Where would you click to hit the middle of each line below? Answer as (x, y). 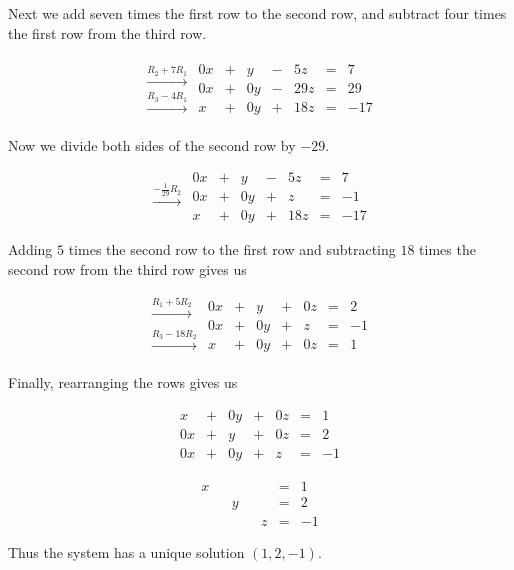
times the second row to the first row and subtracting (232, 249)
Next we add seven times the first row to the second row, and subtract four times (257, 13)
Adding (30, 249)
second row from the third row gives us (127, 269)
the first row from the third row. (107, 32)
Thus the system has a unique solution (126, 551)
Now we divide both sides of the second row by (152, 144)
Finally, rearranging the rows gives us (123, 382)
